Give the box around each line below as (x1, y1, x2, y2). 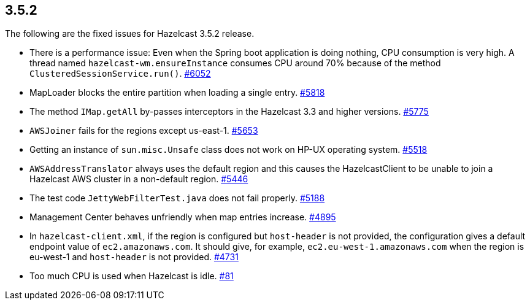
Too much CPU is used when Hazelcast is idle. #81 (29, 271, 234, 282)
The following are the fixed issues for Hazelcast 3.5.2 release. (5, 28, 255, 39)
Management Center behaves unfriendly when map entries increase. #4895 (29, 212, 336, 223)
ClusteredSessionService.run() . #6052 (29, 68, 211, 79)
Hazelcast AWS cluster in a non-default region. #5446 (29, 174, 248, 185)
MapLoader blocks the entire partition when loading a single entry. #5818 (29, 87, 325, 98)
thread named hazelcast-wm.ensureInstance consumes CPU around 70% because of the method (29, 58, 441, 69)
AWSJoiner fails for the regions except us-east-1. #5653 (29, 125, 258, 136)
